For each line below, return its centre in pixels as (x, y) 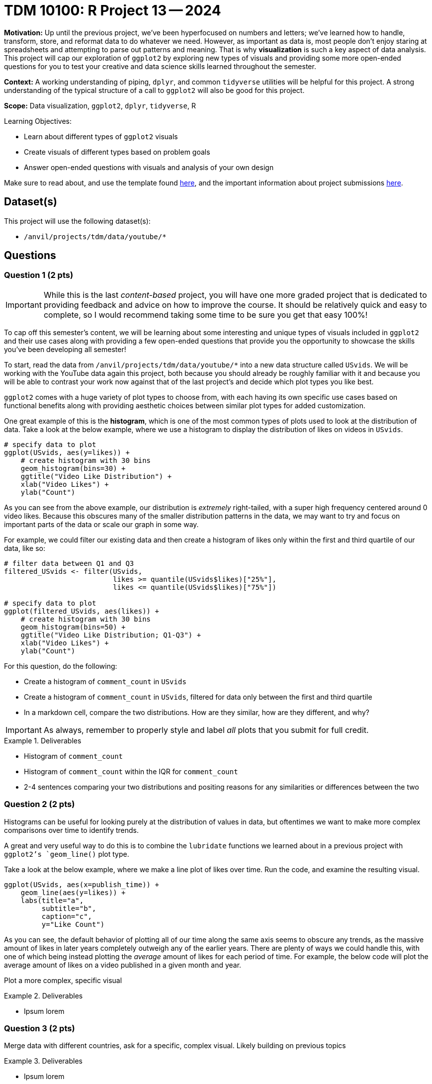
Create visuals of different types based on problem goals (117, 152)
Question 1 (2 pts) (39, 275)
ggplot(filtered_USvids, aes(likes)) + (82, 611)
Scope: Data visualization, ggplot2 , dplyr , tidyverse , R (100, 105)
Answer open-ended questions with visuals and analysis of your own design (149, 167)
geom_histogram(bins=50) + (73, 627)
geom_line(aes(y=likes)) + (73, 892)
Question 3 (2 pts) (40, 1028)
